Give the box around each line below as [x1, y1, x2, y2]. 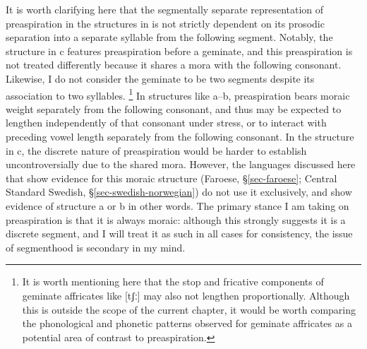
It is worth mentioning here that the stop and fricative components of [22, 274, 324, 289]
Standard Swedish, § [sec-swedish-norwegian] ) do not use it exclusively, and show [6, 184, 352, 199]
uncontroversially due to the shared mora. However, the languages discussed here [6, 157, 356, 172]
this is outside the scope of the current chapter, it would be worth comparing [22, 302, 356, 317]
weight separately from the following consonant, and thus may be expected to [6, 101, 342, 116]
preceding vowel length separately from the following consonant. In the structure [6, 129, 354, 143]
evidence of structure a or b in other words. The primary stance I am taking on [6, 198, 349, 213]
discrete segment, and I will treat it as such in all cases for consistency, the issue [6, 226, 353, 241]
